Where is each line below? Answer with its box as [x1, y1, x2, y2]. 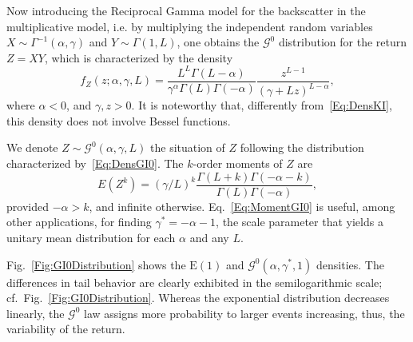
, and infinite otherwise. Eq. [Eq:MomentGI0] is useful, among [89, 197, 395, 214]
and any [189, 229, 229, 245]
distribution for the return [278, 34, 407, 50]
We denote [6, 139, 58, 156]
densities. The [316, 256, 384, 272]
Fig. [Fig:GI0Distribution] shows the [6, 256, 186, 272]
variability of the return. [6, 320, 125, 337]
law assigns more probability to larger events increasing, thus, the [84, 304, 405, 321]
